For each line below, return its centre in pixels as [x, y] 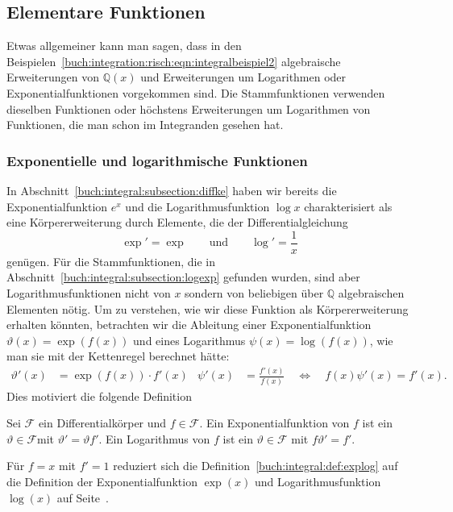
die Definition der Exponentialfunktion [102, 482]
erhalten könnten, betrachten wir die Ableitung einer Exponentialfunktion [189, 325]
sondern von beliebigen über [254, 293]
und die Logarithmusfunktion [197, 206]
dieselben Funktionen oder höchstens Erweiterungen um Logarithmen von [189, 108]
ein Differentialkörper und [102, 423]
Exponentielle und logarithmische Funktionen [157, 160]
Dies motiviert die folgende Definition [99, 395]
